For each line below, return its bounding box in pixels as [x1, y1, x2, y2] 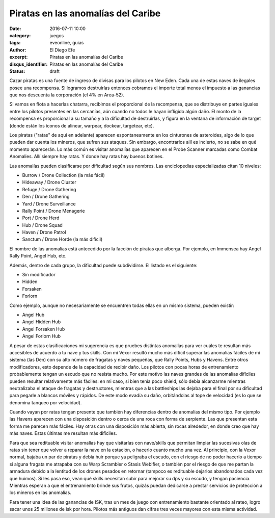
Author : [9, 46, 26, 53]
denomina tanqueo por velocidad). [9, 399, 82, 405]
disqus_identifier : [9, 61, 48, 67]
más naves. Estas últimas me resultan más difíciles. [9, 430, 117, 436]
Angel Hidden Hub [22, 319, 61, 325]
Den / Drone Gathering [22, 194, 70, 200]
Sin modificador [22, 272, 56, 278]
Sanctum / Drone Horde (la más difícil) [22, 236, 103, 242]
